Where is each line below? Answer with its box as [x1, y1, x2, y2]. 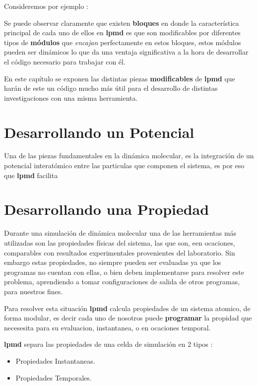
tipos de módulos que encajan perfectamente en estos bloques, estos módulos [4, 37, 241, 47]
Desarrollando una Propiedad [4, 199, 209, 219]
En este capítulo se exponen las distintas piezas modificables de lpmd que [4, 73, 235, 83]
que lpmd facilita [4, 170, 58, 180]
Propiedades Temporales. [15, 372, 92, 383]
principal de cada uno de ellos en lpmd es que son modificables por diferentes [4, 27, 241, 38]
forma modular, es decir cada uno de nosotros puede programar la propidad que [4, 313, 252, 323]
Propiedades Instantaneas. [15, 355, 95, 366]
